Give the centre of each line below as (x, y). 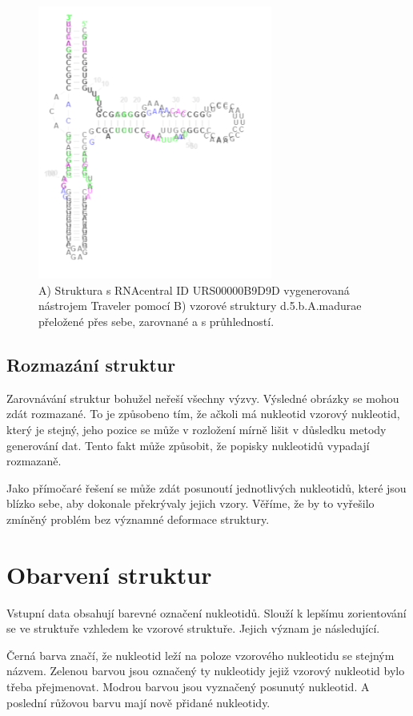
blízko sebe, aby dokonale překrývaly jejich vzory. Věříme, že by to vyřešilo (190, 503)
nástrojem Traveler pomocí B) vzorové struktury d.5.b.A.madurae (200, 306)
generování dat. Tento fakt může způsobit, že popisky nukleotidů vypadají (188, 445)
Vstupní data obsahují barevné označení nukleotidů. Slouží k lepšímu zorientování (206, 612)
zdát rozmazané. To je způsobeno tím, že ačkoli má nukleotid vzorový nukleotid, (203, 414)
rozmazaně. (34, 461)
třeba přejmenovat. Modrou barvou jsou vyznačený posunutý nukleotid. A (188, 686)
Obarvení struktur (109, 574)
